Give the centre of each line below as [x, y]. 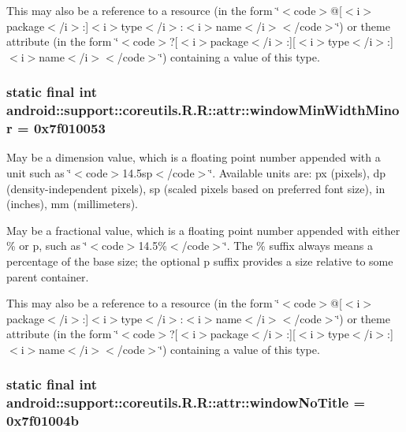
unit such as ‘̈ [39, 173]
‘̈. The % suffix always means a [298, 246]
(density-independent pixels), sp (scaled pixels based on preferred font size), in [196, 188]
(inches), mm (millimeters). [73, 204]
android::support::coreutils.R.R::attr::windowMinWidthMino [203, 110]
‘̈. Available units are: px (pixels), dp [298, 173]
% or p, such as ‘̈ [47, 246]
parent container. [48, 276]
